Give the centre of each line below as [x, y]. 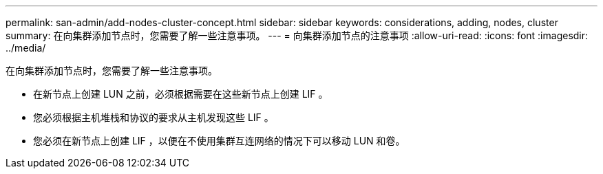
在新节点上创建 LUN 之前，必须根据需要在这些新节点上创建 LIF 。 [181, 94]
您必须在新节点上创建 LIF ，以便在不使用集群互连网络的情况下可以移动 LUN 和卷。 [219, 141]
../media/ [26, 48]
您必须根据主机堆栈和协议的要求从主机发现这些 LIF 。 [154, 117]
